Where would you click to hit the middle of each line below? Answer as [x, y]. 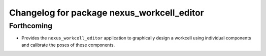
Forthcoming [31, 26]
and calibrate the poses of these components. [68, 45]
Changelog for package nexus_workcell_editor [107, 13]
